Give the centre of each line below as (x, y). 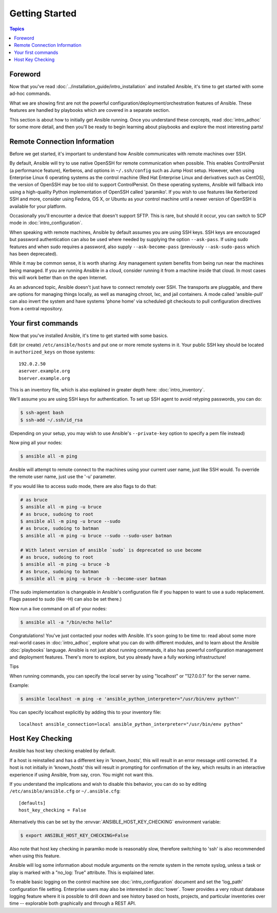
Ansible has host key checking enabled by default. (63, 751)
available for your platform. (38, 206)
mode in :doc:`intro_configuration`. (46, 223)
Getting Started (43, 13)
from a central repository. (36, 308)
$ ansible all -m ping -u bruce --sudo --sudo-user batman (96, 535)
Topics (17, 29)
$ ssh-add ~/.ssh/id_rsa (52, 420)
